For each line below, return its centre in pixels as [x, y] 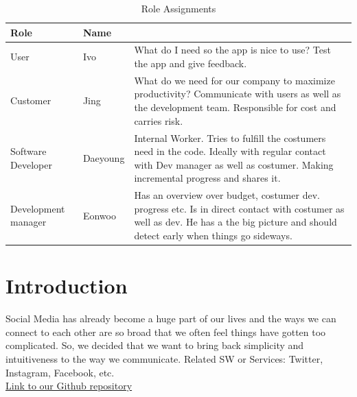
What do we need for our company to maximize [234, 80]
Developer [31, 164]
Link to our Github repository [69, 386]
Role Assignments [178, 8]
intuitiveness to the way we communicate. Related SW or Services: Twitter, [164, 358]
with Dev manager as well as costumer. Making [234, 164]
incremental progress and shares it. [207, 178]
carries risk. [159, 120]
